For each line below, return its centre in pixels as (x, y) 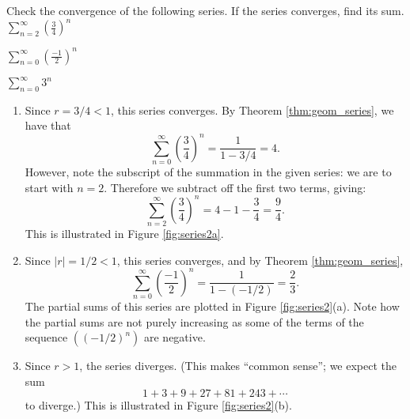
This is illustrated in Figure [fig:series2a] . (124, 233)
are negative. (175, 337)
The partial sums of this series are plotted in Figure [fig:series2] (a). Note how (212, 306)
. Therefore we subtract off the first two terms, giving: (235, 187)
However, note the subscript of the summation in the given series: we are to (208, 171)
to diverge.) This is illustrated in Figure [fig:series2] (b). (158, 405)
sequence (46, 337)
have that (48, 125)
